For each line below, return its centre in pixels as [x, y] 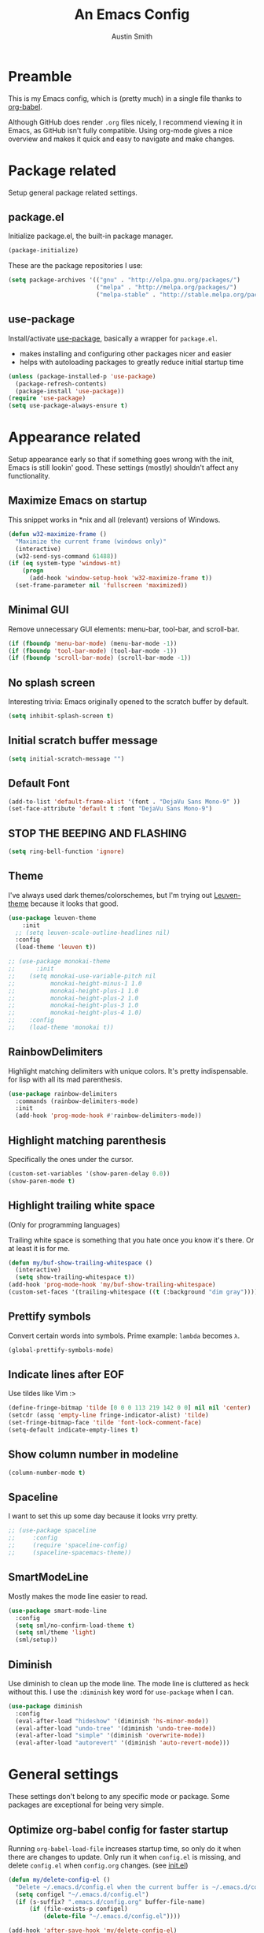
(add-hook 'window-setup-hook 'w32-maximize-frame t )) [121, 578]
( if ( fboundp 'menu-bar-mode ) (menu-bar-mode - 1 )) [93, 643]
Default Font [39, 783]
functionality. [29, 476]
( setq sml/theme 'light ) [56, 1633]
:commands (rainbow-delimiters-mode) [77, 1101]
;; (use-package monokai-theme [59, 962]
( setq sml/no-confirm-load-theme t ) [75, 1626]
